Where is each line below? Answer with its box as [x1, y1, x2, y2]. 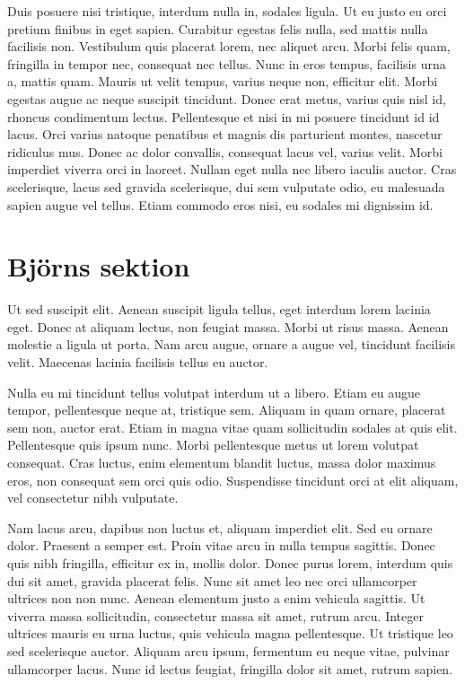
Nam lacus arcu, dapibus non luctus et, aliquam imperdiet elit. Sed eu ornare [7, 518, 433, 537]
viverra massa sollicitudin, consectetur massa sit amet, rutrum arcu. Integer [7, 606, 424, 625]
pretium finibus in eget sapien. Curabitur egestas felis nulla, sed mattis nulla [7, 19, 428, 38]
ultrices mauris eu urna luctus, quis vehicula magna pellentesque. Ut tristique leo [7, 624, 453, 643]
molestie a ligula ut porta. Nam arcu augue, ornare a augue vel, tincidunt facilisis [7, 335, 455, 354]
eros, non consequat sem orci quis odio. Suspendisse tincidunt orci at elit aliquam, [7, 470, 459, 489]
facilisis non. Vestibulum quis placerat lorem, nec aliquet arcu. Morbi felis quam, [7, 37, 451, 56]
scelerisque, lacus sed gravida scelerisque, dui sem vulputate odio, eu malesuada [7, 177, 445, 196]
